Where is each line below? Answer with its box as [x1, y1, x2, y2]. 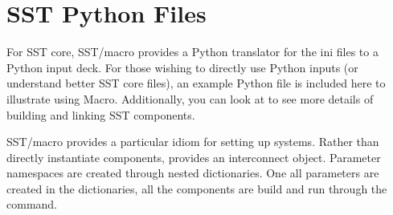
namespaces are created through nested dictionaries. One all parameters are [6, 164, 379, 181]
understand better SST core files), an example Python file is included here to [6, 75, 386, 91]
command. [6, 196, 57, 213]
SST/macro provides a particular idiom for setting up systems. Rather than [6, 133, 379, 150]
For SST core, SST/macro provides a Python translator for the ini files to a [6, 43, 379, 60]
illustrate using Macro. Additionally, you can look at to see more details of [6, 90, 374, 107]
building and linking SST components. [6, 106, 195, 123]
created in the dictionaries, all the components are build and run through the [6, 180, 387, 197]
